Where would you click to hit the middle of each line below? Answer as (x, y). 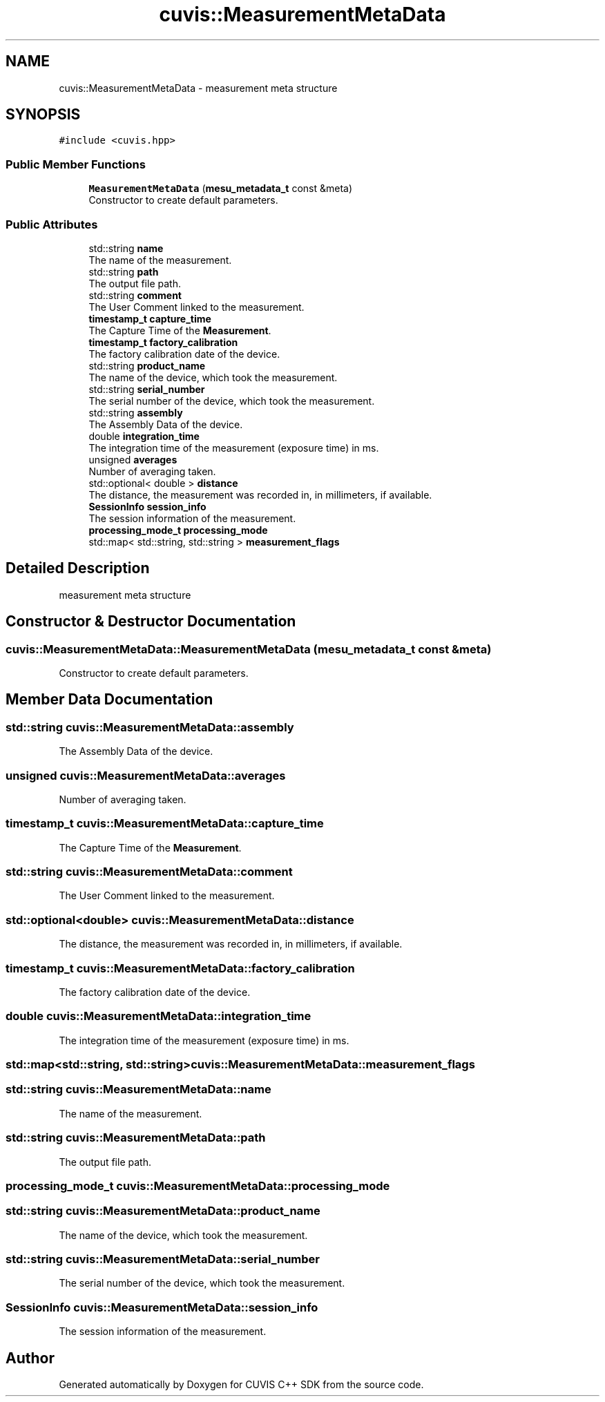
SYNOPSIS (43, 115)
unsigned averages (133, 459)
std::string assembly (136, 412)
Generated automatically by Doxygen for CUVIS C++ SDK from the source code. (241, 1385)
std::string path (124, 271)
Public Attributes (52, 224)
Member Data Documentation (109, 700)
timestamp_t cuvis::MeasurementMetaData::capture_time (165, 824)
